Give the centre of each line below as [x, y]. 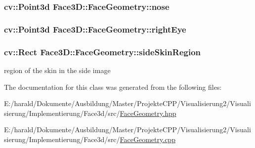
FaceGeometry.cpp [148, 139]
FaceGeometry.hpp [148, 113]
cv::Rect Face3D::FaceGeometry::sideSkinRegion [103, 52]
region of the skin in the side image [57, 70]
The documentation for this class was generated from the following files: [113, 87]
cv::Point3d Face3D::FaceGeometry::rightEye [95, 29]
